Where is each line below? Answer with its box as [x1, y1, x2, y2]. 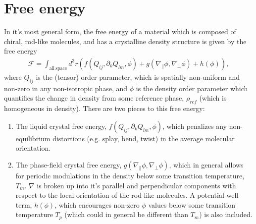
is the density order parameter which [136, 83, 248, 93]
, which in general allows [169, 159, 244, 169]
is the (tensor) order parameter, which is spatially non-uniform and [36, 71, 240, 82]
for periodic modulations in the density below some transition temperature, [15, 170, 245, 180]
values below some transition [148, 199, 236, 210]
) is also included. [199, 209, 253, 220]
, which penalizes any [162, 120, 227, 131]
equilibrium [15, 133, 51, 143]
